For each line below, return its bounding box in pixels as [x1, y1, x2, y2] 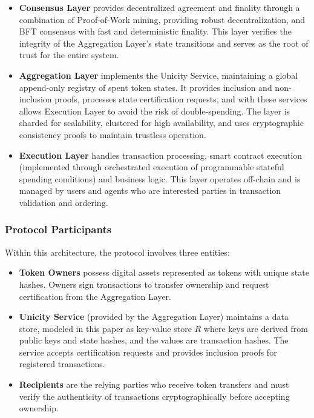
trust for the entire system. [19, 48, 119, 61]
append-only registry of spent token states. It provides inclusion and [19, 81, 272, 93]
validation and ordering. [19, 196, 108, 208]
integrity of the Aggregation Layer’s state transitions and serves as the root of [19, 36, 309, 49]
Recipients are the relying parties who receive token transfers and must [19, 378, 289, 391]
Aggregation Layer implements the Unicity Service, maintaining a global [19, 68, 298, 81]
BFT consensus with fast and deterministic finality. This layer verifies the [19, 25, 292, 38]
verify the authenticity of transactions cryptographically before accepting [19, 390, 290, 402]
